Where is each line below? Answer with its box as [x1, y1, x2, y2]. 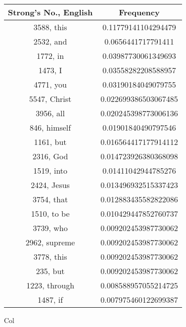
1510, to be [31, 208, 70, 219]
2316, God [32, 150, 68, 162]
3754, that [33, 193, 68, 205]
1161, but [34, 136, 67, 147]
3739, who [33, 222, 68, 234]
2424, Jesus [31, 179, 70, 190]
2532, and [33, 36, 67, 47]
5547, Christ [29, 93, 72, 104]
